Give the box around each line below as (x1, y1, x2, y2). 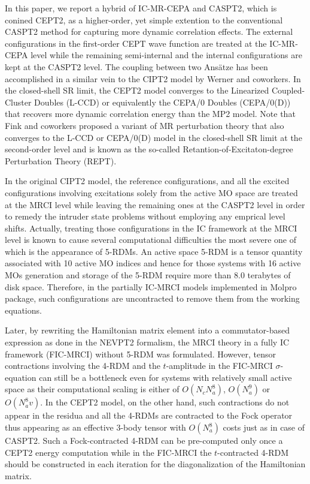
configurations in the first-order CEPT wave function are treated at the (5, 37, 267, 49)
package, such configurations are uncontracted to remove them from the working (5, 292, 300, 305)
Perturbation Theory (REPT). (5, 154, 117, 167)
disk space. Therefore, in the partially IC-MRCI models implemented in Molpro (5, 280, 297, 293)
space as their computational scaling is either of (5, 383, 180, 395)
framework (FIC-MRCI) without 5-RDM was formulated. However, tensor (5, 347, 276, 360)
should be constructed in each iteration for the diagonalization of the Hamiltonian (5, 458, 306, 470)
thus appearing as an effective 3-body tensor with (5, 421, 186, 433)
